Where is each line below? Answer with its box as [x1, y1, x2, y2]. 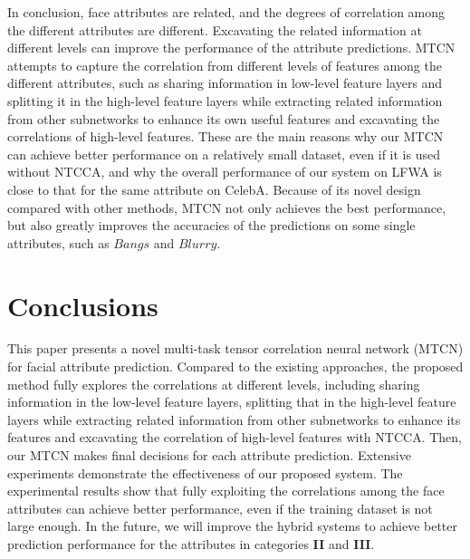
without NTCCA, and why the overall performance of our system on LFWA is [7, 162, 442, 181]
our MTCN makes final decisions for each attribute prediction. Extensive [7, 446, 411, 464]
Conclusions [7, 286, 158, 323]
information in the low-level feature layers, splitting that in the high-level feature [7, 392, 456, 411]
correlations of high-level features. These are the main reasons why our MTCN [7, 127, 444, 146]
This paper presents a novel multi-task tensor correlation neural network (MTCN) [7, 339, 464, 358]
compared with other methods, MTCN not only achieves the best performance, [7, 198, 446, 217]
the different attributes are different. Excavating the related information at [7, 20, 422, 39]
